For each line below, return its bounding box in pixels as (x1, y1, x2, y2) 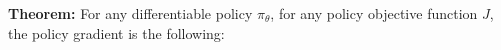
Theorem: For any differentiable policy (8, 3, 253, 23)
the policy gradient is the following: (8, 22, 225, 43)
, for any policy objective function (270, 3, 478, 23)
